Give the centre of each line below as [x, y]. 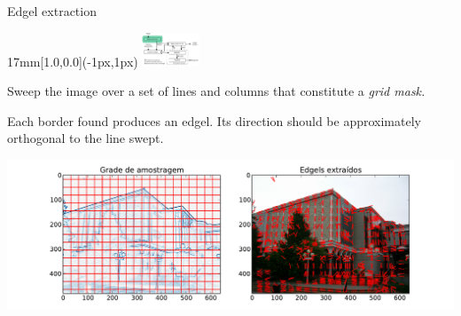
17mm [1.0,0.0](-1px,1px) [73, 61]
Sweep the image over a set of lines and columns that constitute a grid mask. [216, 91]
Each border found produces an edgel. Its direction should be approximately [214, 120]
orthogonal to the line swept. [86, 138]
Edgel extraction [52, 11]
